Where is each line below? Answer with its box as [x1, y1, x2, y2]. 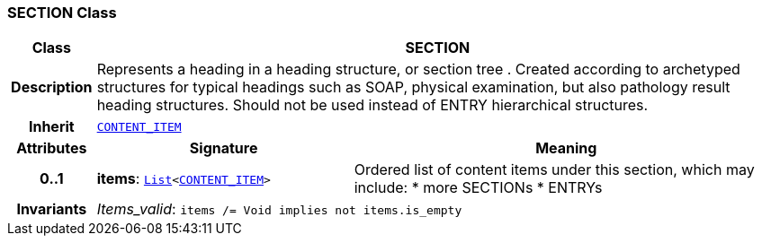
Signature [189, 139, 258, 158]
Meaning [535, 139, 597, 158]
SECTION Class [7, 4, 117, 22]
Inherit [28, 117, 75, 136]
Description [11, 78, 93, 97]
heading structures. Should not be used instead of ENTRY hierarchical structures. [96, 96, 649, 115]
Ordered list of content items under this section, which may [354, 161, 755, 179]
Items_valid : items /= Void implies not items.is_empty [96, 200, 462, 219]
